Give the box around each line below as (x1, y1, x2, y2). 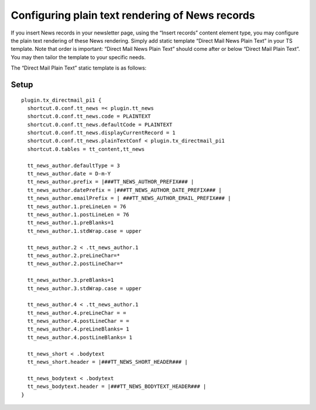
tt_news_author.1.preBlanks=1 (27, 219, 114, 226)
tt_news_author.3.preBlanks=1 (27, 277, 114, 284)
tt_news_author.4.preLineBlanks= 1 (27, 326, 130, 333)
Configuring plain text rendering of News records (11, 9, 255, 22)
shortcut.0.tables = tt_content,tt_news (27, 146, 145, 152)
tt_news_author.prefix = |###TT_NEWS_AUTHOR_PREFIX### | (27, 178, 194, 185)
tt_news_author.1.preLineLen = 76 (27, 203, 126, 210)
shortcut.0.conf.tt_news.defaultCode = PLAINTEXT (27, 121, 173, 128)
